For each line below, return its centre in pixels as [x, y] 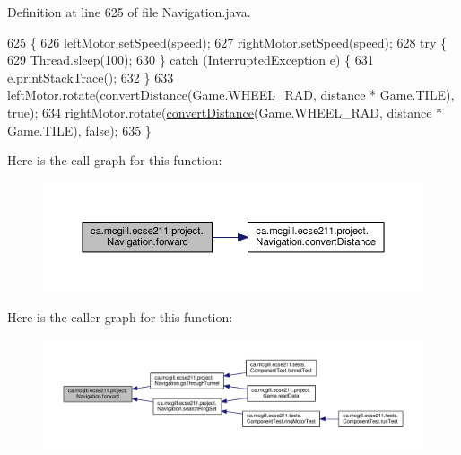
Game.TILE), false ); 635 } [79, 130]
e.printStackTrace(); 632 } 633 [91, 77]
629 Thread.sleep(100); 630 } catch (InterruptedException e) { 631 [191, 60]
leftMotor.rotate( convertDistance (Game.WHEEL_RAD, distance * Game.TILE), [231, 95]
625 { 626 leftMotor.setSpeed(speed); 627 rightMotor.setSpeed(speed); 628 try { [227, 42]
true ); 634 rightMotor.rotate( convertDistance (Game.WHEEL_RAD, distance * [225, 112]
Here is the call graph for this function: [115, 160]
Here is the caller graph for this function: [120, 317]
